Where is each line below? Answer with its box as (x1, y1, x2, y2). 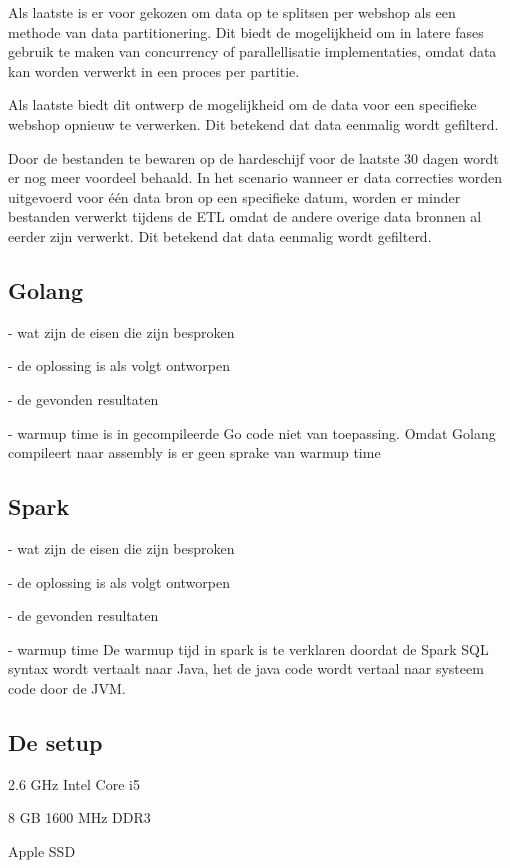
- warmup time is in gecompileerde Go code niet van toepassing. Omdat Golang (8, 422, 496, 443)
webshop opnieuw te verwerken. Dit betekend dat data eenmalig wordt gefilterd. (8, 113, 499, 134)
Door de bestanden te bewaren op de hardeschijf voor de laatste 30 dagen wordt (8, 147, 499, 168)
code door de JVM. (8, 677, 126, 698)
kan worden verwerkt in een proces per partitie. (8, 60, 300, 81)
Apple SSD (8, 840, 76, 861)
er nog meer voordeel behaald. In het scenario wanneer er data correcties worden (8, 167, 502, 188)
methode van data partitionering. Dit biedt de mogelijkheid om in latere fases (8, 21, 484, 42)
